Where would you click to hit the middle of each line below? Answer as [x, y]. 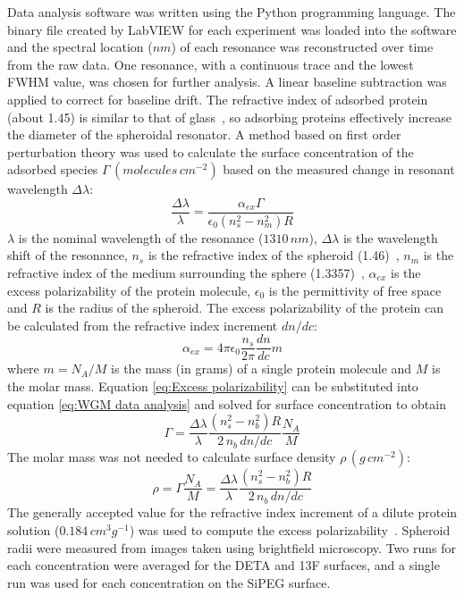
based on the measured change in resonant [339, 169]
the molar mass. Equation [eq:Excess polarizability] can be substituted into [213, 386]
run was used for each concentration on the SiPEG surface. [169, 582]
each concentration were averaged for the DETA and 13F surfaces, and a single [224, 565]
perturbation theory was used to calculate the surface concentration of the [211, 151]
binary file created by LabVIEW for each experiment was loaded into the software [232, 29]
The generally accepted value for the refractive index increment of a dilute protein [232, 512]
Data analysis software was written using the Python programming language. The [232, 12]
